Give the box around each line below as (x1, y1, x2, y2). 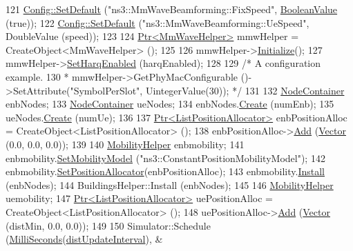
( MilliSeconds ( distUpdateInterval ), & (6, 232, 163, 246)
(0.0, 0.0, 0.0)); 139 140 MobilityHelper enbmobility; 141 (6, 137, 245, 151)
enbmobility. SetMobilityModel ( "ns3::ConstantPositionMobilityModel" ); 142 (6, 150, 325, 165)
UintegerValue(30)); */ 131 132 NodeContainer (145, 83, 345, 97)
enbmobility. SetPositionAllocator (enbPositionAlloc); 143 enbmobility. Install (6, 164, 325, 179)
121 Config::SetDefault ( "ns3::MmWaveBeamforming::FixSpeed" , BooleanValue (6, 2, 338, 16)
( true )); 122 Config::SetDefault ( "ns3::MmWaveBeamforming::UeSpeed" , (6, 15, 309, 30)
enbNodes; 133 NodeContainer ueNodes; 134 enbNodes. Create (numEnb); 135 (6, 97, 334, 111)
